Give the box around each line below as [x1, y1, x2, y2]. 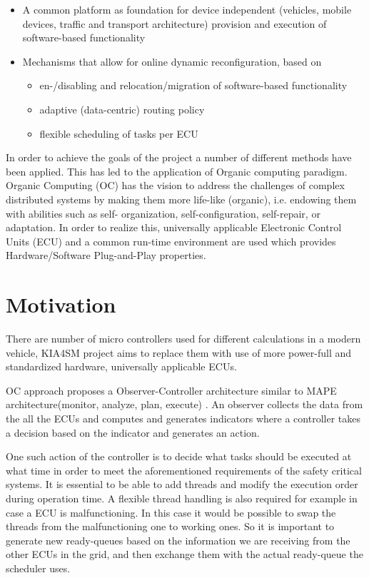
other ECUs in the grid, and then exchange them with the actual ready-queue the [6, 547, 363, 562]
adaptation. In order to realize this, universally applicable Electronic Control [6, 220, 342, 235]
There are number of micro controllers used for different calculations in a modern [6, 331, 361, 346]
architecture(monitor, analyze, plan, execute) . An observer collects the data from [6, 397, 363, 412]
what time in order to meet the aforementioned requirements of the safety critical [6, 462, 362, 477]
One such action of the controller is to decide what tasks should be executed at [6, 449, 352, 464]
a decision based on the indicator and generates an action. [6, 425, 260, 440]
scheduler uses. [6, 560, 71, 575]
